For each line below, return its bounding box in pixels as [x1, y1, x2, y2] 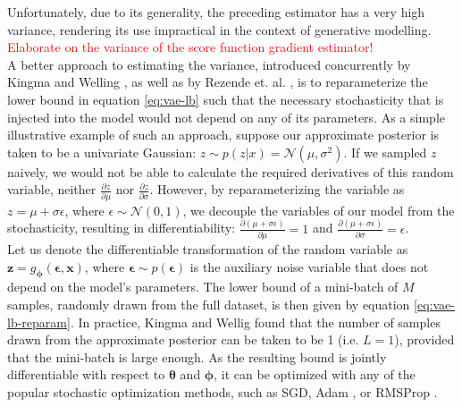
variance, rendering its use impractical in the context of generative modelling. [7, 20, 432, 38]
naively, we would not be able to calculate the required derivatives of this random [7, 162, 454, 181]
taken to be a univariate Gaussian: [7, 142, 197, 161]
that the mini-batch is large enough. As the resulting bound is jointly [7, 347, 387, 366]
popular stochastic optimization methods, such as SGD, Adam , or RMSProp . [7, 382, 438, 401]
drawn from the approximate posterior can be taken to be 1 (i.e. [7, 330, 359, 349]
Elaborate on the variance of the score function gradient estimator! [7, 38, 374, 56]
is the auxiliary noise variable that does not [189, 257, 429, 276]
